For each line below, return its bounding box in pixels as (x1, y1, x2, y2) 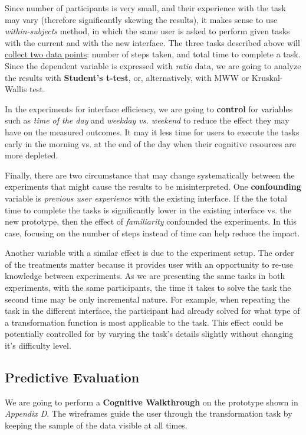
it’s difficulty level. (5, 339, 71, 352)
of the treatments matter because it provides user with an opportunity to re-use (5, 258, 294, 270)
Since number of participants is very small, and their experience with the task (5, 2, 286, 14)
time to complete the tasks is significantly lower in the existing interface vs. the (5, 203, 292, 216)
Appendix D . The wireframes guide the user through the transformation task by (5, 407, 292, 420)
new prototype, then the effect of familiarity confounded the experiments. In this (5, 215, 297, 228)
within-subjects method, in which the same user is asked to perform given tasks (5, 25, 290, 37)
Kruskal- (251, 71, 283, 83)
